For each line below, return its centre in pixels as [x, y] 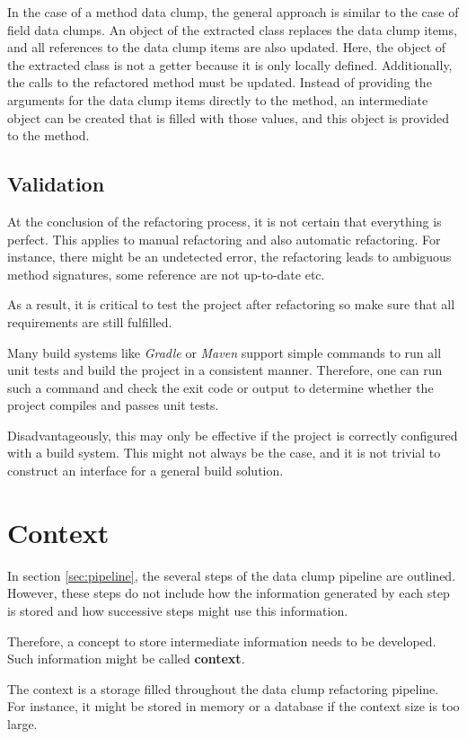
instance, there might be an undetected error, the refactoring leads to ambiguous [229, 257]
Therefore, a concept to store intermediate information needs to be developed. [222, 641]
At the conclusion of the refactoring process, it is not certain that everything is [225, 221]
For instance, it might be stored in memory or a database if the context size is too [233, 706]
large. [22, 723]
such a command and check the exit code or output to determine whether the [220, 387]
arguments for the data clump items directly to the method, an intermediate [218, 99]
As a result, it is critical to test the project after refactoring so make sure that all [231, 304]
